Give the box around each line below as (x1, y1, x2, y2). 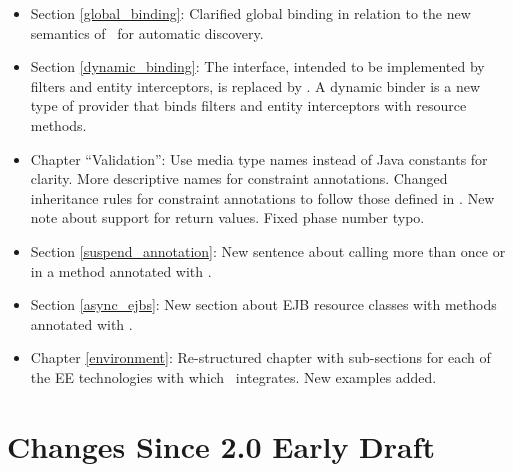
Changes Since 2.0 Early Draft (7, 425, 436, 466)
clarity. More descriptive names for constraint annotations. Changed (30, 168, 448, 189)
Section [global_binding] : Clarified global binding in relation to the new (30, 3, 471, 23)
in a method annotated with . (30, 260, 212, 281)
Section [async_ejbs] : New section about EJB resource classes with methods (30, 294, 497, 315)
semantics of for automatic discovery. (30, 22, 264, 43)
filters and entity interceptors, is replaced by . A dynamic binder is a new (30, 75, 481, 96)
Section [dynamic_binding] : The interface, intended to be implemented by (30, 56, 485, 77)
